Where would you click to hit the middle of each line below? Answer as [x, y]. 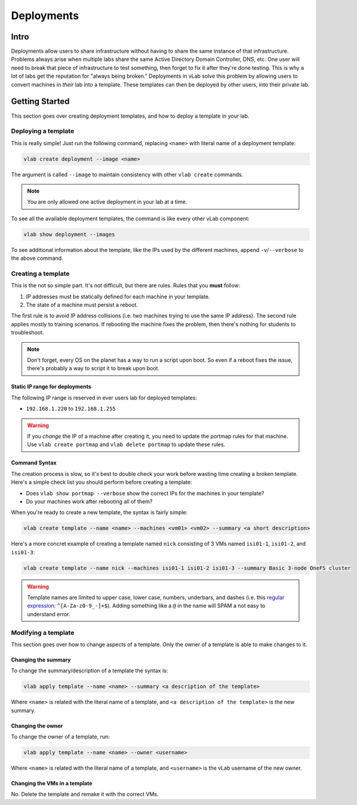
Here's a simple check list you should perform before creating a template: [101, 482]
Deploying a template [43, 131]
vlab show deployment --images [70, 234]
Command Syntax [34, 463]
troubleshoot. [27, 333]
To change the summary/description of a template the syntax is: [90, 671]
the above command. [37, 258]
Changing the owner [37, 726]
